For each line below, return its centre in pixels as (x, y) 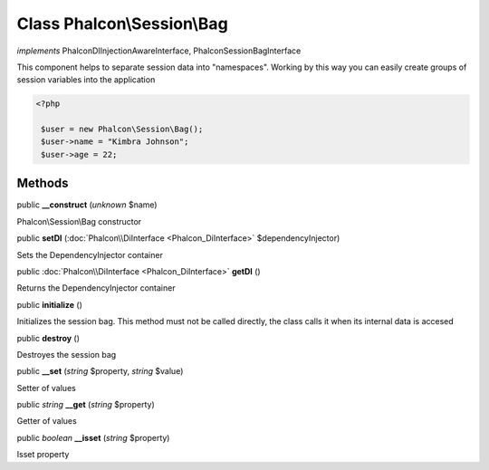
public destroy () (48, 338)
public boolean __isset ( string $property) (93, 437)
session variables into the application (86, 80)
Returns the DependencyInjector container (96, 288)
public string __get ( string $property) (86, 405)
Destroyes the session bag (67, 354)
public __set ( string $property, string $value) (100, 371)
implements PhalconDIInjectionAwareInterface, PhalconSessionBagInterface (159, 51)
